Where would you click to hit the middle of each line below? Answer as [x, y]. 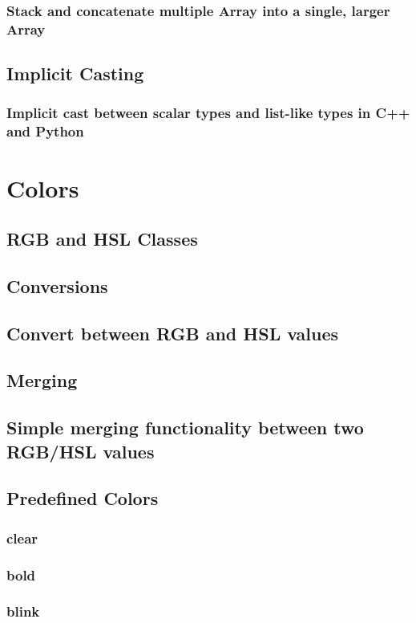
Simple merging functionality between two [185, 428]
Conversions [57, 285]
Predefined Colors [83, 498]
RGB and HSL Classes [102, 239]
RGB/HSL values [81, 451]
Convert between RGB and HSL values [173, 333]
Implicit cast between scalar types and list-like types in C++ [208, 113]
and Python [45, 131]
